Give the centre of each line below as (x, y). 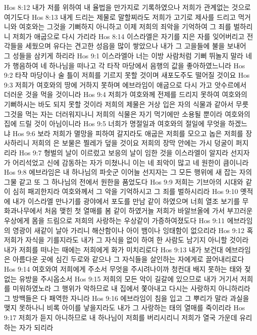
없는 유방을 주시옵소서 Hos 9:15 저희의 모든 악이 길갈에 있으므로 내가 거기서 (121, 278)
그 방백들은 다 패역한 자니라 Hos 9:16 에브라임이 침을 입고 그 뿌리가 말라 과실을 (127, 298)
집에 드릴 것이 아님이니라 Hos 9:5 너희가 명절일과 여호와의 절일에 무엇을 (115, 123)
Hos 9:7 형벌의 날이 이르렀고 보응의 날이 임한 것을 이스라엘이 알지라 (124, 152)
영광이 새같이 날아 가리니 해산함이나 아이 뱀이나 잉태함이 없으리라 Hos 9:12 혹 (133, 230)
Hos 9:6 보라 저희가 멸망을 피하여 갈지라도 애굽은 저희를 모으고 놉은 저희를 (128, 133)
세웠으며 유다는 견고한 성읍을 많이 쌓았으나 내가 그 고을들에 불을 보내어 (136, 46)
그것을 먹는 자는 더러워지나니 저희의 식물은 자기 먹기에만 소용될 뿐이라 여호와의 (127, 114)
